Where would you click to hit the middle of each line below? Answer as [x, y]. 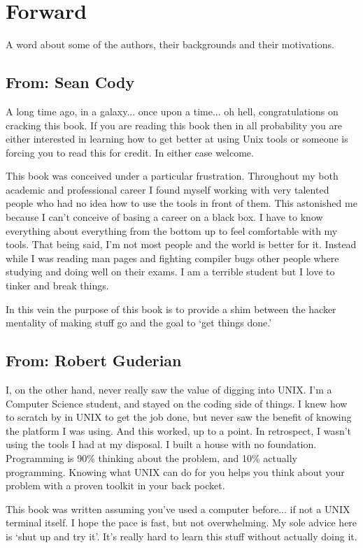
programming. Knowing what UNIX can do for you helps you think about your [175, 471]
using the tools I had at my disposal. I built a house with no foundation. [161, 444]
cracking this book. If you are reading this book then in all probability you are [174, 125]
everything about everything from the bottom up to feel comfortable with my [172, 230]
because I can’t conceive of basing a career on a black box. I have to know [164, 217]
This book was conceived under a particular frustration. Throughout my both [172, 176]
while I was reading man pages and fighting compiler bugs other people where [172, 258]
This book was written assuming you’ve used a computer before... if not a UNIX [178, 509]
